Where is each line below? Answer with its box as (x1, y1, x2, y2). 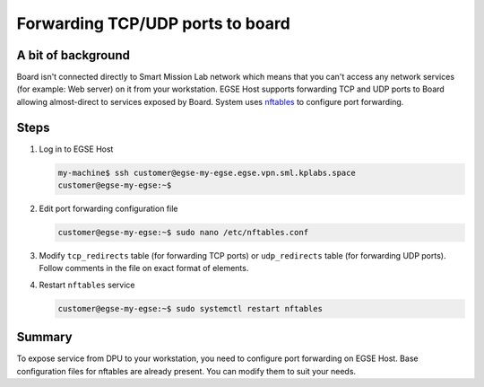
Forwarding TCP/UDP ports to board (16, 13, 290, 33)
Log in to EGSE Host (39, 144, 114, 154)
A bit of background (16, 48, 130, 63)
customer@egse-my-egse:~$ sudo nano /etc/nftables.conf (57, 227, 309, 238)
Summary (16, 330, 73, 345)
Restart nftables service (39, 279, 135, 290)
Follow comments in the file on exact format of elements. (39, 263, 249, 274)
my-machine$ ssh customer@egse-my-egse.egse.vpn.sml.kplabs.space (57, 167, 356, 178)
